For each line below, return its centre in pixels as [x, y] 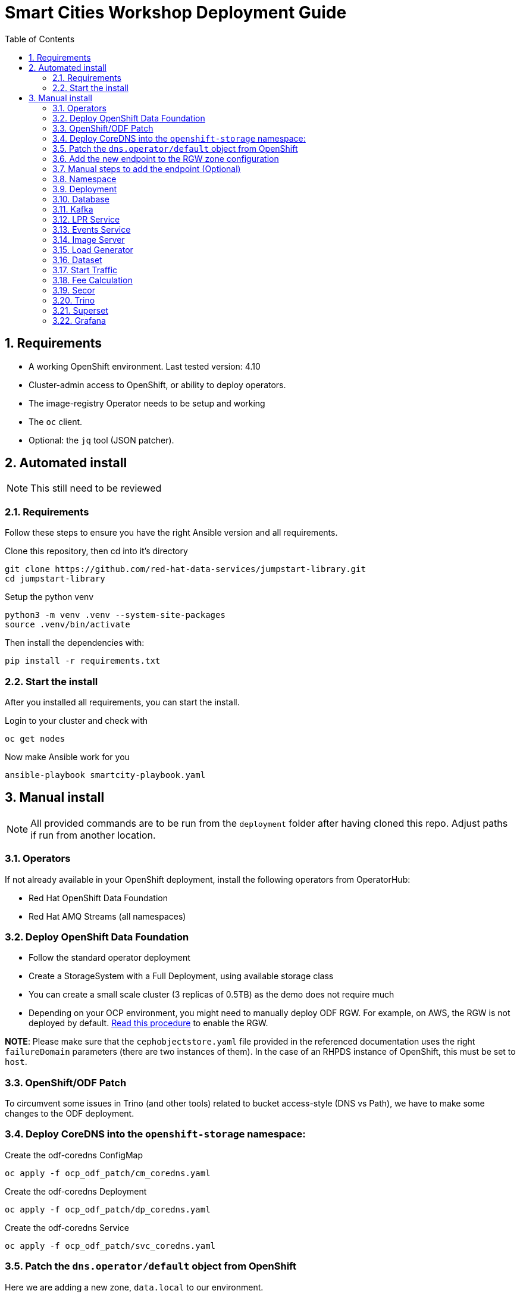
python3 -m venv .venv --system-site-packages [115, 615]
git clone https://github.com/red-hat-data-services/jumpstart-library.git [185, 569]
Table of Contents [40, 39]
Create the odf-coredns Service [67, 1227]
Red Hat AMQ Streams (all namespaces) [107, 916]
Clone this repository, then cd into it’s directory [96, 551]
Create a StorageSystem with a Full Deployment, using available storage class [181, 976]
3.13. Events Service [92, 229]
